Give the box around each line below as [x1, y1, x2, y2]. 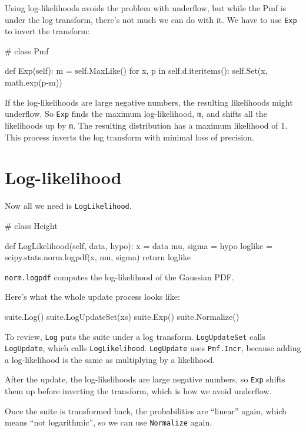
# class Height [5, 219, 58, 231]
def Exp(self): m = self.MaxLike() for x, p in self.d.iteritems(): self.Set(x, [5, 64, 268, 77]
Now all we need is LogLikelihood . [5, 199, 132, 212]
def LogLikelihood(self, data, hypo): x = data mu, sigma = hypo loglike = [5, 239, 272, 251]
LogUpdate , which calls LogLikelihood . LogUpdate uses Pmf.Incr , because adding [5, 342, 301, 354]
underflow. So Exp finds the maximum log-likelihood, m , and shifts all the [5, 107, 267, 120]
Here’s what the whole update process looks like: [5, 290, 180, 303]
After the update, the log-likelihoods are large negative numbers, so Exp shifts [5, 373, 285, 385]
